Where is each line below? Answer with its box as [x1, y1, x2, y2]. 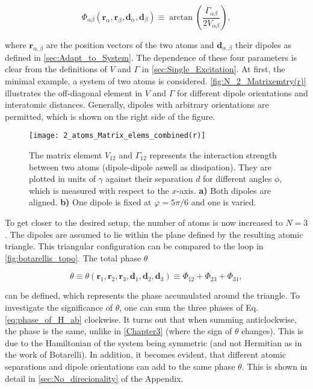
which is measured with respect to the [29, 184, 169, 196]
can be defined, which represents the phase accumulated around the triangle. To [5, 289, 300, 302]
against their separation [105, 172, 193, 185]
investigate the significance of [5, 300, 113, 313]
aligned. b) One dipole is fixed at [29, 196, 152, 208]
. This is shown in [241, 359, 308, 372]
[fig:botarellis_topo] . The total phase [5, 251, 141, 264]
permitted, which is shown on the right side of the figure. [5, 110, 215, 122]
